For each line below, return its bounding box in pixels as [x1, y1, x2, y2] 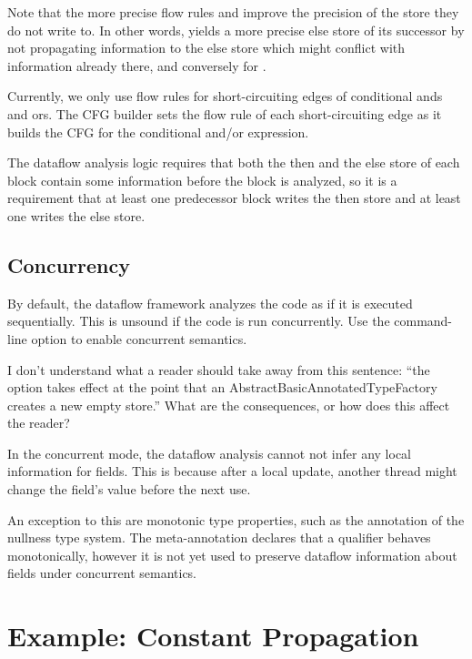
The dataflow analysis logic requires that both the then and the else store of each [7, 153, 460, 172]
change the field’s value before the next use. [7, 480, 251, 499]
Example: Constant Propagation [7, 617, 419, 654]
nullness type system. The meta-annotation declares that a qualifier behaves [7, 528, 431, 547]
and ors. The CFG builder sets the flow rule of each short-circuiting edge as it [7, 104, 442, 123]
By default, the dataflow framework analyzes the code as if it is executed [7, 293, 413, 312]
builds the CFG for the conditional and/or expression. [7, 122, 309, 141]
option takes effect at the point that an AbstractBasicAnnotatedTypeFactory [7, 378, 437, 397]
